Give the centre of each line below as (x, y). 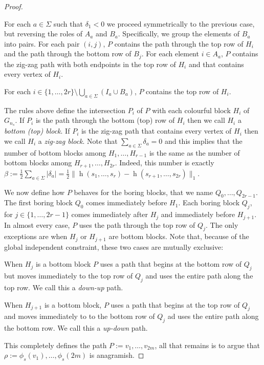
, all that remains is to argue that (207, 345)
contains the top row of (182, 91)
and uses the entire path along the (199, 276)
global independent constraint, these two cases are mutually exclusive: (114, 246)
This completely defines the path (56, 345)
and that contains (216, 64)
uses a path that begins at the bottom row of (171, 264)
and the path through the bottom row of (68, 53)
